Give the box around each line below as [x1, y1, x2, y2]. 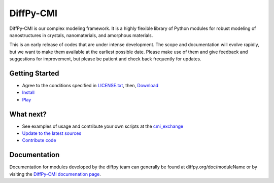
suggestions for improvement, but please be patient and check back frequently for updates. [9, 56, 201, 62]
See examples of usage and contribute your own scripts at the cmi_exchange [22, 123, 184, 129]
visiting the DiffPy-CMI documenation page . [9, 171, 101, 177]
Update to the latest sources [22, 130, 82, 136]
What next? [9, 109, 47, 119]
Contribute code [22, 137, 56, 143]
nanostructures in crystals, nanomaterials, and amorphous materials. [9, 32, 153, 38]
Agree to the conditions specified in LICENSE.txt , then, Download [22, 83, 159, 89]
